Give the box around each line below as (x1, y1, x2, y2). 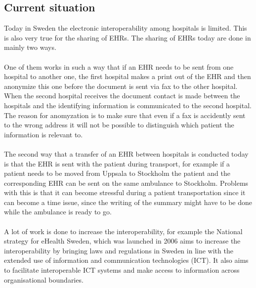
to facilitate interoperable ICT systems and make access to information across (4, 265, 240, 275)
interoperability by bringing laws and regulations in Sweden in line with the (4, 245, 233, 255)
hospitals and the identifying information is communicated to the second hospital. (4, 100, 252, 110)
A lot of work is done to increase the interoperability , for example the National (4, 226, 243, 236)
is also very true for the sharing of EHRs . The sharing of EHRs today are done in (4, 32, 251, 42)
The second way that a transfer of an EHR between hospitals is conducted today (4, 148, 249, 159)
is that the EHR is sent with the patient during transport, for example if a (4, 158, 230, 168)
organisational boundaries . (4, 274, 84, 285)
